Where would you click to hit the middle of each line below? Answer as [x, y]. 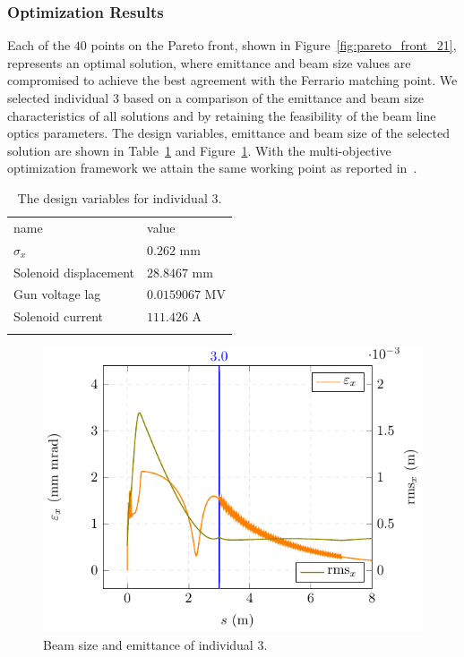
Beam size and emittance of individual [148, 645]
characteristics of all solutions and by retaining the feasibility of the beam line [222, 115]
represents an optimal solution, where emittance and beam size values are [209, 62]
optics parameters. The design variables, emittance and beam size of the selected [229, 133]
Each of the [39, 45]
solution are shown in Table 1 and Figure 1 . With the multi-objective [199, 150]
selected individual [58, 98]
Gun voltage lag [57, 294]
